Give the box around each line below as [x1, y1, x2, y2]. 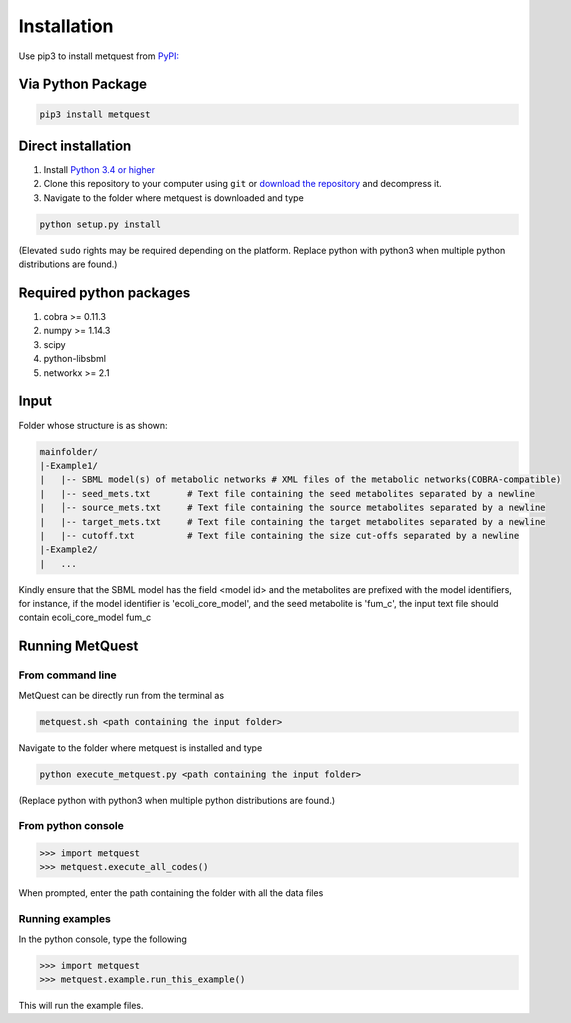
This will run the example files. [18, 999, 144, 1011]
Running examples [18, 912, 112, 926]
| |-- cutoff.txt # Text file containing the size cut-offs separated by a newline [39, 530, 520, 541]
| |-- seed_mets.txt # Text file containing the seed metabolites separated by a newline [39, 488, 535, 499]
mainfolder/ [39, 446, 99, 457]
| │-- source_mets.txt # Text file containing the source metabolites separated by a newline [39, 502, 546, 514]
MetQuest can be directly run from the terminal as [18, 689, 225, 701]
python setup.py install [39, 218, 162, 230]
